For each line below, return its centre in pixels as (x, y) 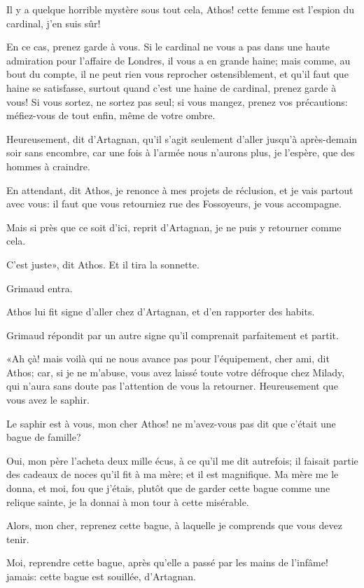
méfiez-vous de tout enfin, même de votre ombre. (111, 115)
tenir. (18, 539)
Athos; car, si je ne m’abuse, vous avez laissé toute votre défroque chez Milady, (176, 372)
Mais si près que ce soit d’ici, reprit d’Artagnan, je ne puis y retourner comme (174, 227)
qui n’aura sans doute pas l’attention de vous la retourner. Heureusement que (172, 386)
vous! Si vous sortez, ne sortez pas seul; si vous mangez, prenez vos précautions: (177, 101)
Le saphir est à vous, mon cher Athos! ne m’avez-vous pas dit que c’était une (171, 423)
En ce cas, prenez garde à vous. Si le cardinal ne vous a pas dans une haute (168, 47)
